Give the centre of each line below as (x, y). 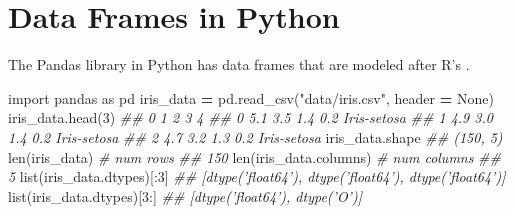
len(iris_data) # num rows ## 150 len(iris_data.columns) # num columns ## (255, 156)
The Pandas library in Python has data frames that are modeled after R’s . (239, 64)
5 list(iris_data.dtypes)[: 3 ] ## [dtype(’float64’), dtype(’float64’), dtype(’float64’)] (257, 176)
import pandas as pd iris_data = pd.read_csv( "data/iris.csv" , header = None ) (251, 97)
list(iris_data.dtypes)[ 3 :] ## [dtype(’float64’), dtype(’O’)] (185, 195)
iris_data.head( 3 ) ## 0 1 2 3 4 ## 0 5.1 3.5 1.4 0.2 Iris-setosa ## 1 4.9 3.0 (250, 117)
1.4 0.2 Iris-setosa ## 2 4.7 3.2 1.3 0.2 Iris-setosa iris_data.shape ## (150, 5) (255, 136)
